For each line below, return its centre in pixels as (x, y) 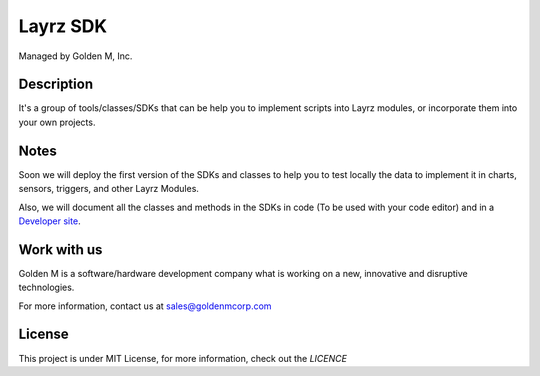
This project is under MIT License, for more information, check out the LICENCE (182, 358)
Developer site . (49, 221)
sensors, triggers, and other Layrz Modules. (109, 189)
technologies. (46, 287)
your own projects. (57, 122)
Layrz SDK (63, 26)
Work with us (60, 249)
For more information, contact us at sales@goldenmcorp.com (145, 306)
